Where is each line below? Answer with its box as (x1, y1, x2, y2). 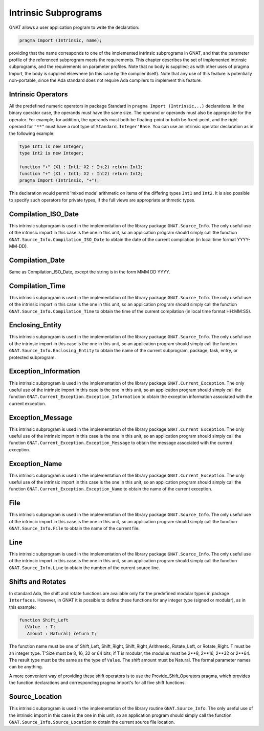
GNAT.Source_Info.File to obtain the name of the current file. (9, 526, 140, 532)
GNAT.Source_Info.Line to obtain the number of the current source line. (9, 565, 160, 571)
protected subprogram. (9, 354, 56, 360)
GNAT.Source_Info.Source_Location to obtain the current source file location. (9, 719, 175, 725)
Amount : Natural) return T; (27, 631, 97, 637)
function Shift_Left (19, 617, 68, 623)
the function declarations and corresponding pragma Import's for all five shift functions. (9, 680, 186, 686)
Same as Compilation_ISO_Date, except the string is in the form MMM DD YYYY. (9, 269, 171, 275)
